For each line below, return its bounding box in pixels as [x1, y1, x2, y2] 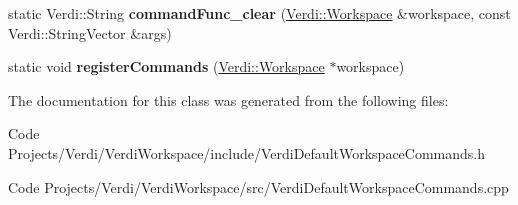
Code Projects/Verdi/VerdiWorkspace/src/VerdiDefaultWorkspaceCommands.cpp [8, 176, 509, 197]
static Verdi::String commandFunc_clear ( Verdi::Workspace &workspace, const [8, 3, 511, 23]
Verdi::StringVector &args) [8, 22, 172, 43]
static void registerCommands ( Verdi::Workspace [8, 56, 325, 77]
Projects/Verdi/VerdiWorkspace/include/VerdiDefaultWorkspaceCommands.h [8, 142, 486, 163]
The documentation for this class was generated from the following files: [8, 89, 449, 110]
